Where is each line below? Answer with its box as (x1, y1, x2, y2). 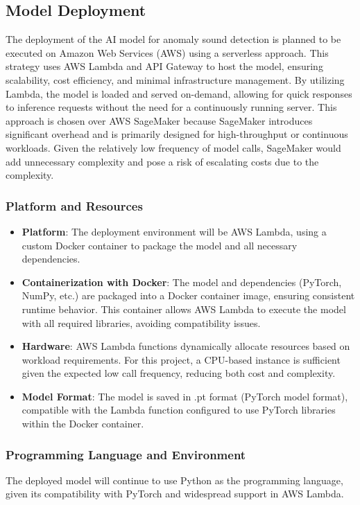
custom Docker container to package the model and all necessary (22, 238, 298, 252)
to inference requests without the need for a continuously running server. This (6, 100, 337, 114)
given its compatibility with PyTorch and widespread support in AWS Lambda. (6, 486, 344, 501)
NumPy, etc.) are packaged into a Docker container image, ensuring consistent (22, 288, 355, 303)
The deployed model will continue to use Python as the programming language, (6, 472, 343, 487)
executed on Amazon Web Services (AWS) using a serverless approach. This (6, 45, 329, 60)
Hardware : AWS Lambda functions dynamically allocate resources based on (22, 339, 350, 353)
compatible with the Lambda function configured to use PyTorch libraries (22, 402, 336, 417)
